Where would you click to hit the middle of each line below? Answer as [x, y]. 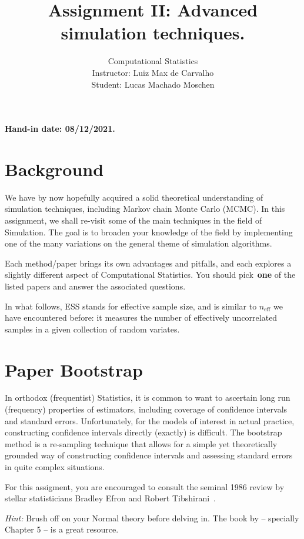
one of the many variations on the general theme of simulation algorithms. [138, 243]
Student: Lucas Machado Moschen [153, 84]
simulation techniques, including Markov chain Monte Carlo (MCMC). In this [145, 209]
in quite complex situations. [55, 467]
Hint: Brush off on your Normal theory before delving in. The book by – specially [152, 518]
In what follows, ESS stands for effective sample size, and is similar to [131, 306]
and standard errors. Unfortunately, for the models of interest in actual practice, [150, 420]
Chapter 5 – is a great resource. [62, 529]
